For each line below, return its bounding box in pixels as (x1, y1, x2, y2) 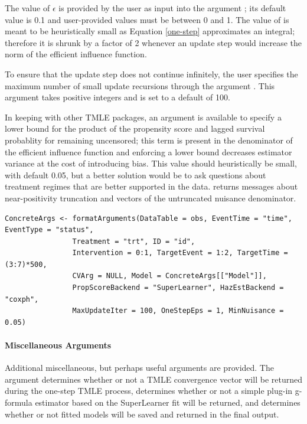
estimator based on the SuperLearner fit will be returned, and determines (35, 396, 301, 409)
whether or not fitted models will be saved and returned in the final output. (5, 407, 279, 420)
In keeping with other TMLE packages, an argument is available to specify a (5, 110, 282, 123)
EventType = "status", (5, 226, 94, 234)
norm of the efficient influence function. (5, 48, 147, 60)
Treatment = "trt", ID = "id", (72, 237, 195, 246)
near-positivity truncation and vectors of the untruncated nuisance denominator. (5, 191, 296, 204)
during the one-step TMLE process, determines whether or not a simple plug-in (5, 384, 293, 397)
